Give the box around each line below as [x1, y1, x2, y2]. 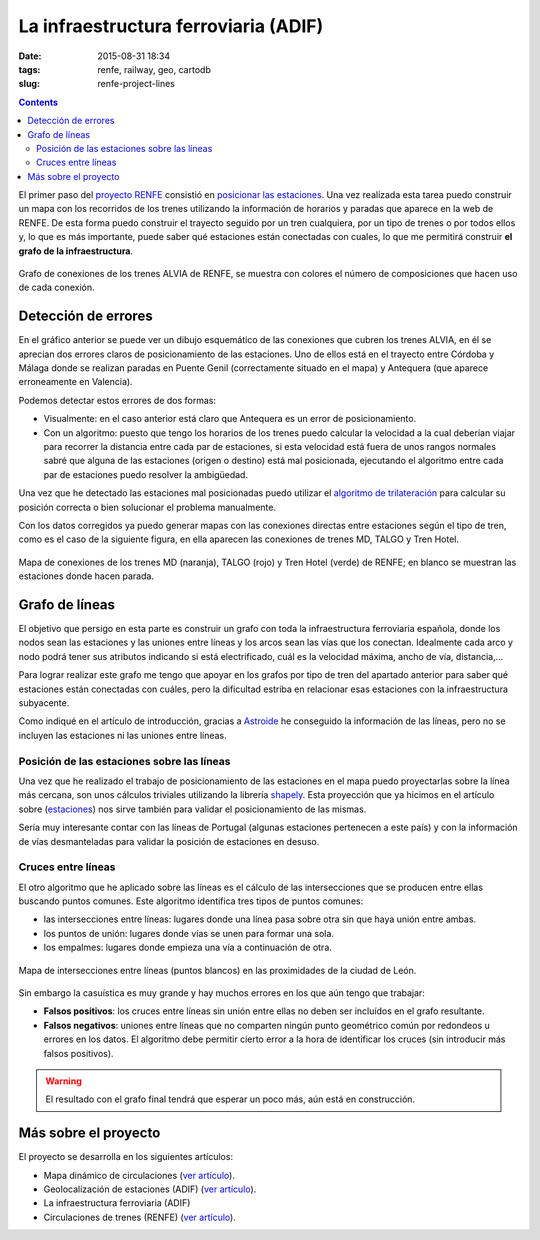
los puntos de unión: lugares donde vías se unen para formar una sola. [43, 927, 335, 939]
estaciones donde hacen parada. [18, 570, 155, 582]
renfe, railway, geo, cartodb [97, 63, 212, 75]
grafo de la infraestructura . [18, 245, 134, 257]
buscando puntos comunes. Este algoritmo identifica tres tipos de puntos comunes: [18, 895, 364, 907]
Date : [18, 50, 42, 62]
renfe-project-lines [97, 78, 175, 90]
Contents [18, 96, 59, 108]
